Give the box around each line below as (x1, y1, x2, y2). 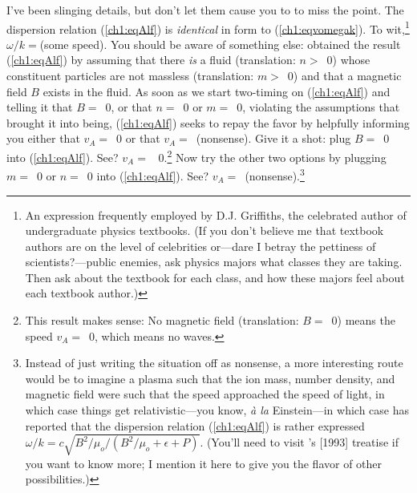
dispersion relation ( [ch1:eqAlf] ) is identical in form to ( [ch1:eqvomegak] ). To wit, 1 (6, 18, 410, 37)
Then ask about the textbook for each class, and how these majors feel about (25, 269, 405, 285)
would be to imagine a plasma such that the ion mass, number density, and (25, 370, 395, 386)
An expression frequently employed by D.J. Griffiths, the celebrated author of (25, 206, 407, 223)
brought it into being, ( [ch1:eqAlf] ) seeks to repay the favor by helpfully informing (6, 114, 410, 131)
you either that (6, 130, 80, 147)
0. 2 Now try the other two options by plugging (158, 147, 387, 165)
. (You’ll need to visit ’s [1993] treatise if (200, 434, 399, 450)
